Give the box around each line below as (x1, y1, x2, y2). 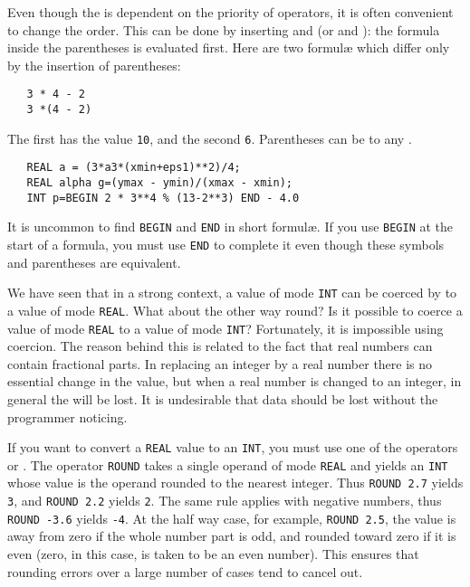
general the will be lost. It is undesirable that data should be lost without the (7, 389, 438, 408)
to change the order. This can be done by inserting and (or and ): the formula (7, 20, 440, 39)
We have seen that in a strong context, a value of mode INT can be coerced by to (7, 283, 457, 302)
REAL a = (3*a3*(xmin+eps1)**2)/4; (26, 161, 241, 175)
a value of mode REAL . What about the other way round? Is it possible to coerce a (7, 300, 463, 319)
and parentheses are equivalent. (7, 252, 181, 271)
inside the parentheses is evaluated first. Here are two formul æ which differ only (7, 38, 450, 57)
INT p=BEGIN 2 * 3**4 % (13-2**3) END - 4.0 (26, 191, 300, 204)
